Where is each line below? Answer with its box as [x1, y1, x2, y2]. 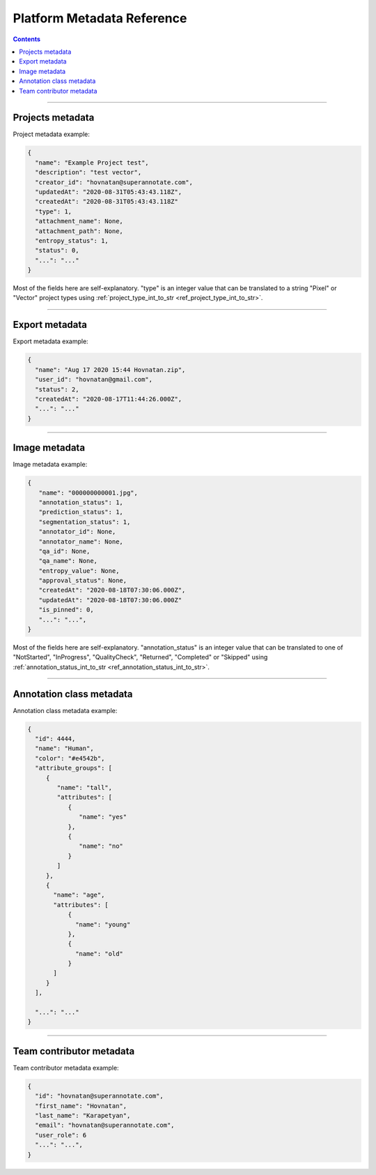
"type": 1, [35, 207, 72, 216]
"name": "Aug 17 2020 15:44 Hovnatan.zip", [35, 366, 186, 373]
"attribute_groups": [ [35, 764, 113, 772]
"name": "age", [53, 891, 105, 899]
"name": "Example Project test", [35, 158, 149, 167]
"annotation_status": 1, [38, 498, 123, 506]
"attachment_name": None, [35, 217, 123, 225]
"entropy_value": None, [38, 567, 120, 575]
